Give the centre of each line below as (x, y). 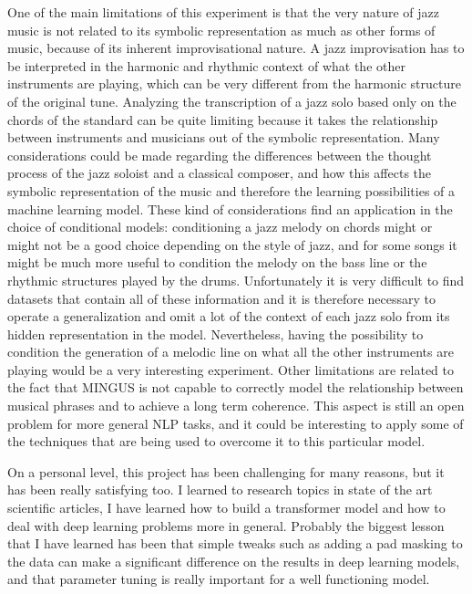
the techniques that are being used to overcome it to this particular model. (216, 441)
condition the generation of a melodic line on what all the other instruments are (231, 352)
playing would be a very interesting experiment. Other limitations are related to (231, 369)
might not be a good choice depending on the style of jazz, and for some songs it (232, 244)
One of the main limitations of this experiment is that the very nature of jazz (224, 12)
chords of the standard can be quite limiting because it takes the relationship (223, 119)
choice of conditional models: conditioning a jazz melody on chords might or (220, 227)
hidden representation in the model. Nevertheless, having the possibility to (215, 333)
